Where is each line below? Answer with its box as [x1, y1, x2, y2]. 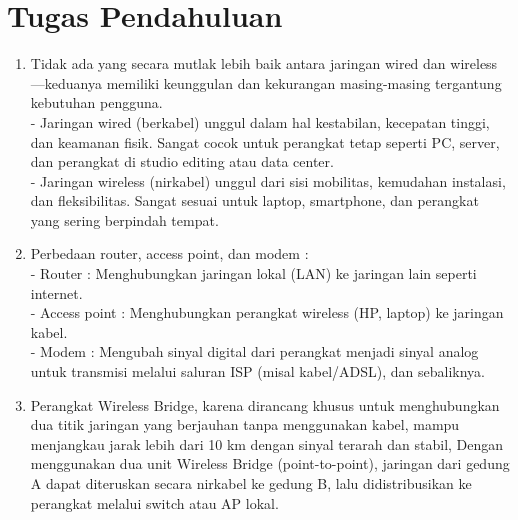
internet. [30, 282, 83, 303]
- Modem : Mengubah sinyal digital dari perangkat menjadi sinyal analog [30, 341, 479, 362]
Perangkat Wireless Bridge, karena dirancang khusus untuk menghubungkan [30, 394, 500, 415]
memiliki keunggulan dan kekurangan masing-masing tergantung [106, 72, 502, 93]
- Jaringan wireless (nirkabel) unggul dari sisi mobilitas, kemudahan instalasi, [30, 170, 506, 191]
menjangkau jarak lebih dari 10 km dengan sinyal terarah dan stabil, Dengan [30, 433, 504, 454]
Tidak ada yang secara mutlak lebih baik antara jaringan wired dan [30, 53, 446, 74]
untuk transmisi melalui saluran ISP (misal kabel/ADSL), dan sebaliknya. [30, 361, 485, 382]
